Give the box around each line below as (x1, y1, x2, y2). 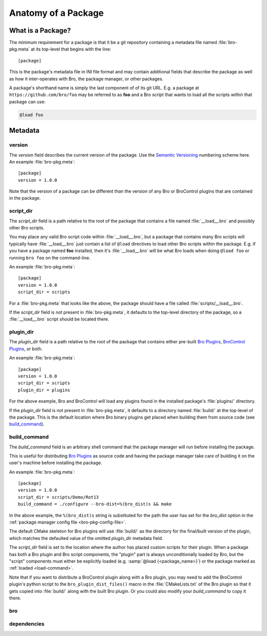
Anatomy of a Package (9, 7, 104, 18)
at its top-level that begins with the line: (30, 46, 111, 52)
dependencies (9, 621, 44, 628)
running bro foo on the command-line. (9, 255, 91, 261)
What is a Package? (9, 26, 71, 35)
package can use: (9, 99, 45, 105)
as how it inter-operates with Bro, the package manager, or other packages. (9, 76, 164, 82)
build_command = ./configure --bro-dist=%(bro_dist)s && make (18, 501, 172, 507)
